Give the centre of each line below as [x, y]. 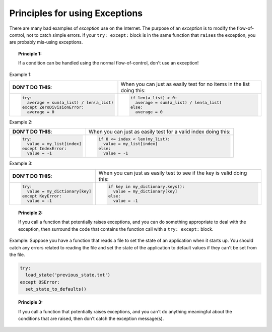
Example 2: [21, 122]
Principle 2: [30, 213]
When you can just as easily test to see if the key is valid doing [173, 173]
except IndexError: [44, 148]
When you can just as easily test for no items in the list [185, 84]
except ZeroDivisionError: [53, 107]
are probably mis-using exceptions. [46, 42]
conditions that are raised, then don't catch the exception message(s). [91, 318]
